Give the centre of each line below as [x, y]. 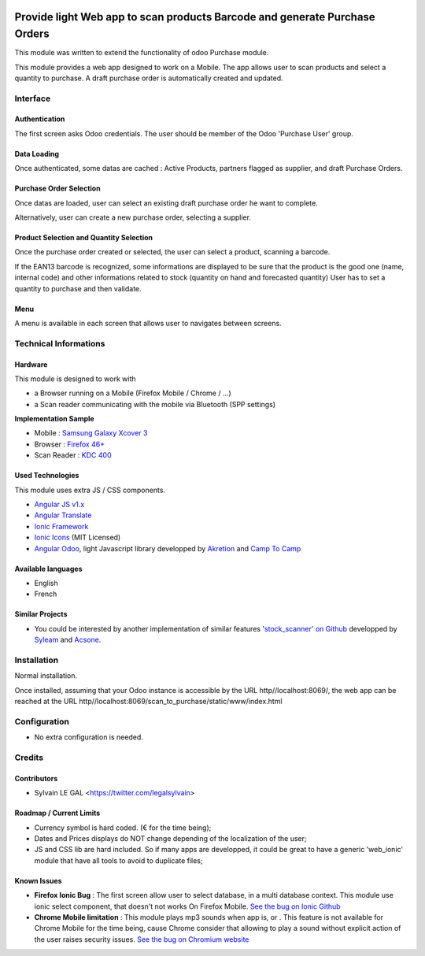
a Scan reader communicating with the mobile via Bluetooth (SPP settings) [155, 404]
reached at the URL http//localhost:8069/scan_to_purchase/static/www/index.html [148, 702]
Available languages [48, 569]
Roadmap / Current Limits [57, 813]
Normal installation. [46, 676]
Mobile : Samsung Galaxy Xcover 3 [91, 433]
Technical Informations [60, 343]
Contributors [36, 778]
